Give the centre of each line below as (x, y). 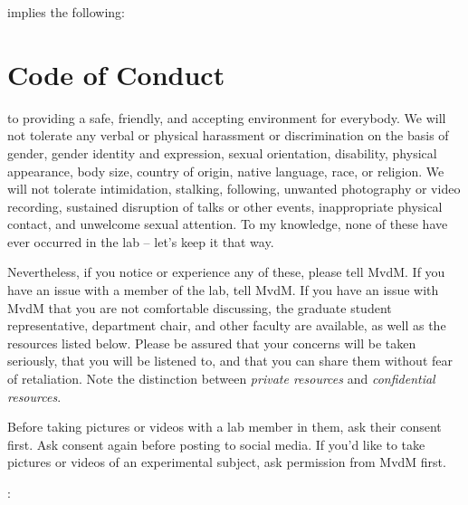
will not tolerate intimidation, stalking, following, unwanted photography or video (234, 189)
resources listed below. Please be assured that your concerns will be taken (212, 343)
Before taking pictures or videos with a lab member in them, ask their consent (224, 427)
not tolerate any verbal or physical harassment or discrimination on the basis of (228, 135)
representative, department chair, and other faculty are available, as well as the (227, 325)
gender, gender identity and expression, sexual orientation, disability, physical (222, 152)
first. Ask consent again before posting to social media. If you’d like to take (216, 444)
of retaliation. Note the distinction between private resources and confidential (221, 379)
